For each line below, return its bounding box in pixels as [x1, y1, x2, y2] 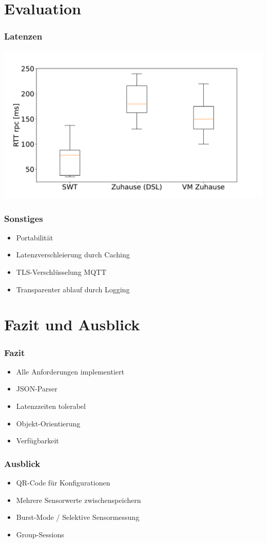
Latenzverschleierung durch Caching [16, 249, 130, 260]
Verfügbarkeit [16, 435, 59, 446]
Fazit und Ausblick [4, 314, 140, 335]
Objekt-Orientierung [16, 418, 81, 428]
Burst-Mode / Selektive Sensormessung [16, 512, 140, 522]
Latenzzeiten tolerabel [16, 401, 86, 411]
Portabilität [16, 232, 53, 242]
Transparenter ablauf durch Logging [16, 284, 130, 294]
